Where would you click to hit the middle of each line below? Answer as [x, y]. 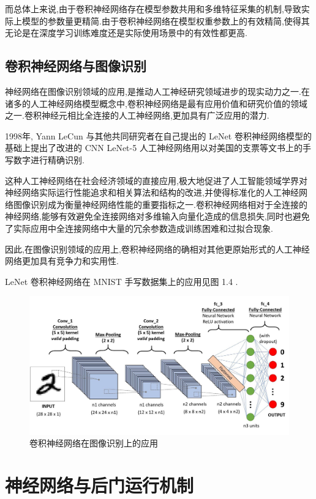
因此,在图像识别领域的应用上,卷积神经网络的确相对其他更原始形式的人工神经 [157, 249]
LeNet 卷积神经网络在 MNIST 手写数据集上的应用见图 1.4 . [122, 281]
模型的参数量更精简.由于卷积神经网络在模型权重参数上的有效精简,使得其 [166, 20]
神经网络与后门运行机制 [100, 485]
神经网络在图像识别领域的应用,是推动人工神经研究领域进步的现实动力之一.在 [157, 91]
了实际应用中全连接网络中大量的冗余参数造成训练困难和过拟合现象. [139, 228]
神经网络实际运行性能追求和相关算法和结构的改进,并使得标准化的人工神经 [152, 192]
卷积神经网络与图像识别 [76, 66]
